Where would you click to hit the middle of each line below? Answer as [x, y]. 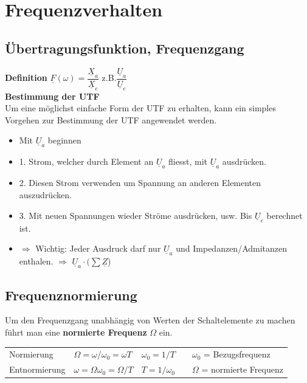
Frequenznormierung [71, 295]
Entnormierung [37, 369]
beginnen [64, 140]
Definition [26, 78]
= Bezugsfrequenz [237, 354]
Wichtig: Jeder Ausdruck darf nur [98, 248]
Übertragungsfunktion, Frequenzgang [125, 48]
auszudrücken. [45, 195]
